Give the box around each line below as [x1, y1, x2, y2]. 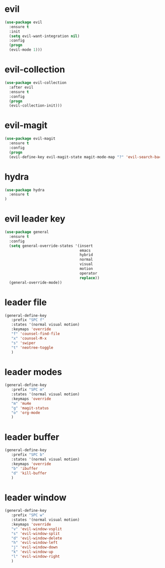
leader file [4, 297, 47, 308]
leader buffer [4, 431, 60, 443]
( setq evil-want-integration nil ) [9, 34, 80, 38]
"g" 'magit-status [11, 406, 49, 411]
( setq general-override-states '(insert [9, 243, 93, 248]
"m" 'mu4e [11, 401, 32, 406]
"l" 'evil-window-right [11, 554, 60, 559]
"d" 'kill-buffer [11, 470, 47, 476]
